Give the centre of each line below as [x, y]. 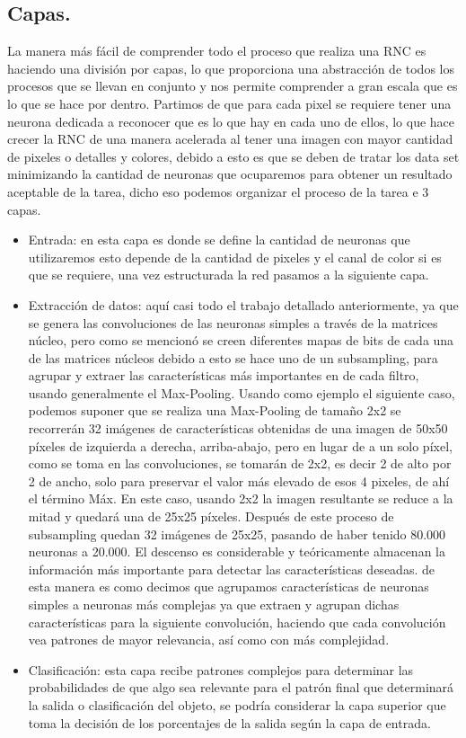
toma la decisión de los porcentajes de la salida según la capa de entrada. [229, 722]
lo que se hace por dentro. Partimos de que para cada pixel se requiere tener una [229, 103]
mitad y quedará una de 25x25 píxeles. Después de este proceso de [211, 516]
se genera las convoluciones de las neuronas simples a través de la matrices [233, 322]
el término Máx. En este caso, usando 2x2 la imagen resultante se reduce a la [241, 498]
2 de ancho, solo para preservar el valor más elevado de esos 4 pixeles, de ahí [239, 480]
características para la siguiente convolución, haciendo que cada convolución [237, 622]
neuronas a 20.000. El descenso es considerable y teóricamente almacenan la [237, 551]
